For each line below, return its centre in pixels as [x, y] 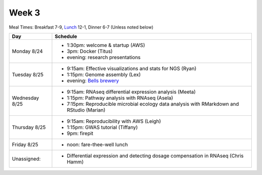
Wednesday [25, 98]
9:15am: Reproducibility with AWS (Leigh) [114, 121]
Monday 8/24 [27, 51]
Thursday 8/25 [29, 127]
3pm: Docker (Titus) [90, 51]
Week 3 [25, 13]
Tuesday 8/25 [28, 74]
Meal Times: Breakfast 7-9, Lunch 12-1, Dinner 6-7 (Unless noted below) [81, 27]
